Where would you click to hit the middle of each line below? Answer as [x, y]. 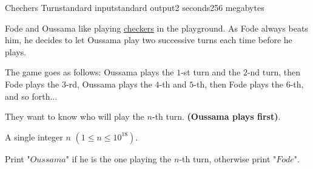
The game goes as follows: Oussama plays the [89, 72]
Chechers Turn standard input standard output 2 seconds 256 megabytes [135, 7]
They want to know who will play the [75, 116]
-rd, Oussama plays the [109, 84]
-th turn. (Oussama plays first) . [216, 116]
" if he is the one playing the [119, 158]
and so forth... [31, 96]
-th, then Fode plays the [238, 84]
